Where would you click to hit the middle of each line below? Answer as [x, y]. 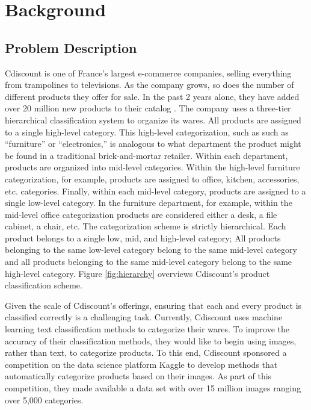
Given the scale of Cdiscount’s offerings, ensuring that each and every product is [153, 305]
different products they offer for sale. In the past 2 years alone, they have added [152, 96]
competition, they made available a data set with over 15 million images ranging [153, 388]
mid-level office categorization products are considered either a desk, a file [141, 214]
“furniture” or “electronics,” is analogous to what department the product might [153, 144]
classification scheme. [44, 285]
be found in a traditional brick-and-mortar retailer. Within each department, [146, 155]
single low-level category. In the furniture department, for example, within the [149, 203]
